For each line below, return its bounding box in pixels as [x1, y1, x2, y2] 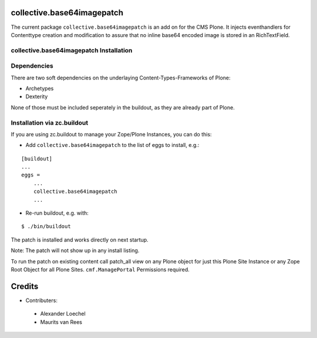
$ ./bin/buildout [21, 223, 71, 230]
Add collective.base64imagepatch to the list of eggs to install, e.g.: [25, 142, 200, 149]
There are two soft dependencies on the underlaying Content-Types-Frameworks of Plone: [11, 74, 231, 81]
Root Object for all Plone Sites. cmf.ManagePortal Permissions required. [11, 266, 190, 273]
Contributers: [25, 297, 58, 304]
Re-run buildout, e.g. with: [25, 209, 89, 217]
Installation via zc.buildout [11, 118, 89, 126]
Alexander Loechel [40, 310, 86, 317]
